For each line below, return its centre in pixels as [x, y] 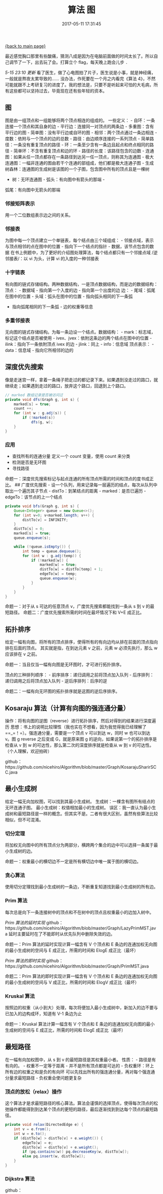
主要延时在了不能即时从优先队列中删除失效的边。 [66, 934]
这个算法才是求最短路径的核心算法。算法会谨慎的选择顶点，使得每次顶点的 [79, 1103]
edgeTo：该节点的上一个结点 [34, 497]
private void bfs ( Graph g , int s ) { [42, 506]
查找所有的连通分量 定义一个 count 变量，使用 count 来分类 [71, 456]
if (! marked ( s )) [39, 418]
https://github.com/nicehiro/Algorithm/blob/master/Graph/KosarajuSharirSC [81, 767]
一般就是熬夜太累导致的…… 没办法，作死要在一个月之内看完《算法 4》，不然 [81, 78]
